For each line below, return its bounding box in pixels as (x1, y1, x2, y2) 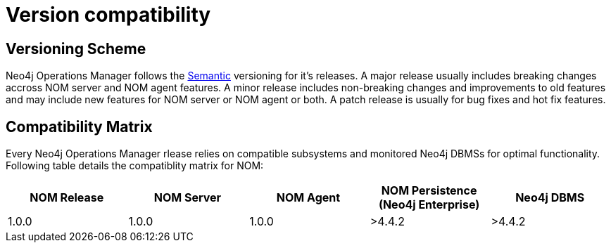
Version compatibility (6, 3, 211, 27)
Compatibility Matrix (6, 117, 153, 136)
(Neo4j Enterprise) (378, 197, 480, 212)
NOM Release (30, 190, 104, 205)
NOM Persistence (381, 183, 477, 198)
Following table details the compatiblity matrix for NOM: (6, 159, 264, 172)
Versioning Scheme (6, 39, 146, 58)
